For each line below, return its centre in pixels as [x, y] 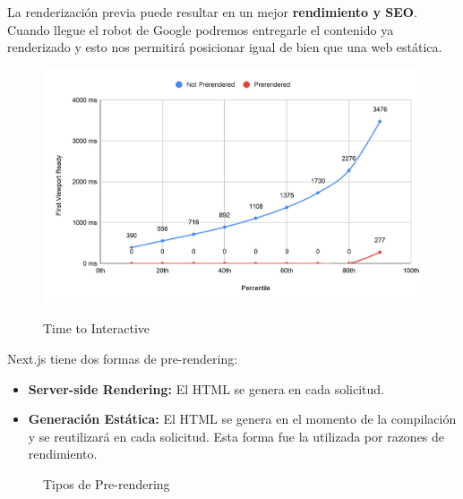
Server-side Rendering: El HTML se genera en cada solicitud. [206, 388]
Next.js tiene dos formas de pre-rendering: [123, 358]
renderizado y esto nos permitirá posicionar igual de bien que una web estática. [225, 47]
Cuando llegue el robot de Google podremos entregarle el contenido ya [201, 29]
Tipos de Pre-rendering [107, 483]
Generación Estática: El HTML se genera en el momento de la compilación [242, 419]
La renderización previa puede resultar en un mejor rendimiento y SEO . [212, 12]
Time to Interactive [97, 328]
